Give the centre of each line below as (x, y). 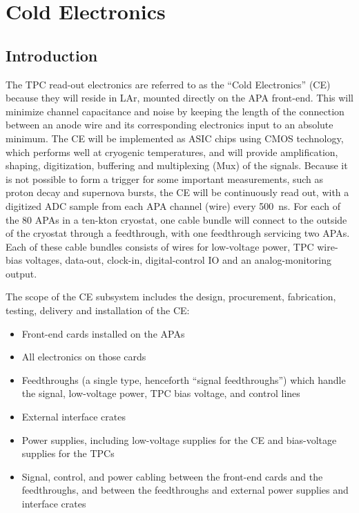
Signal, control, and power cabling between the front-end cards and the (172, 476)
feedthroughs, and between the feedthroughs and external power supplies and (185, 490)
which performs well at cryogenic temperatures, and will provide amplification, (172, 152)
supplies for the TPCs (68, 453)
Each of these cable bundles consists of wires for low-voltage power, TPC (160, 246)
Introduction (52, 55)
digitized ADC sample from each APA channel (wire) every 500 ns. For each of (173, 205)
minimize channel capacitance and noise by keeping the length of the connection (175, 111)
